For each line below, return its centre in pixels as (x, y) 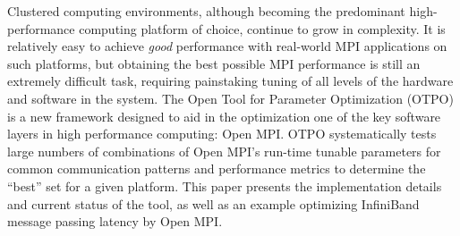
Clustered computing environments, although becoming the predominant (206, 11)
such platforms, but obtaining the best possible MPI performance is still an (214, 63)
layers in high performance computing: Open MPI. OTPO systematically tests (222, 134)
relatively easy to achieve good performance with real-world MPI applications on (227, 46)
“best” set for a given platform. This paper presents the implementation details (225, 185)
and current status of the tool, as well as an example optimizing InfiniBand (213, 203)
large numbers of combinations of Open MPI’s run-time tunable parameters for (224, 151)
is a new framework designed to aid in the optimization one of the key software (224, 116)
